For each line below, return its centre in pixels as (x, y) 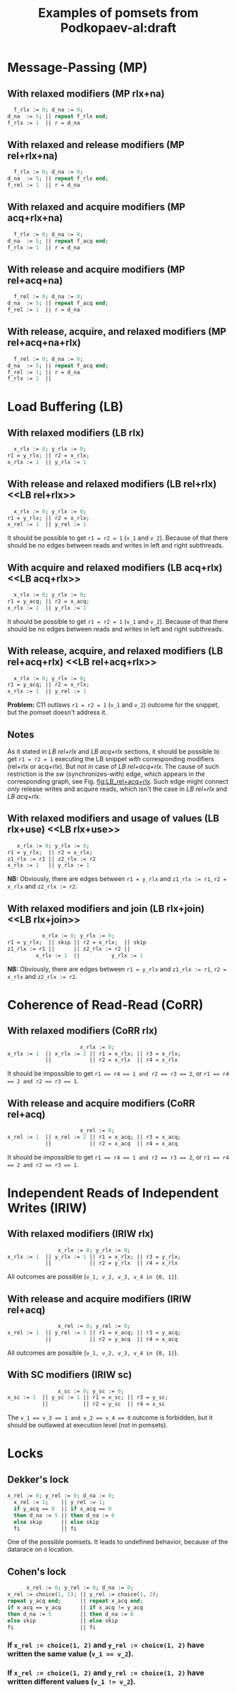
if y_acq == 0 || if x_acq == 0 (63, 1509)
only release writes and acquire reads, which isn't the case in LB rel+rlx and (117, 789)
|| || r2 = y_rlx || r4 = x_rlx (111, 1263)
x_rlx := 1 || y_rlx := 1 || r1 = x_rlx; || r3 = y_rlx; (94, 1257)
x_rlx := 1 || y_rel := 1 (47, 691)
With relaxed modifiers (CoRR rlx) (82, 1031)
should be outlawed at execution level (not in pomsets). (87, 1425)
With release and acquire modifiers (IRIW (99, 1299)
